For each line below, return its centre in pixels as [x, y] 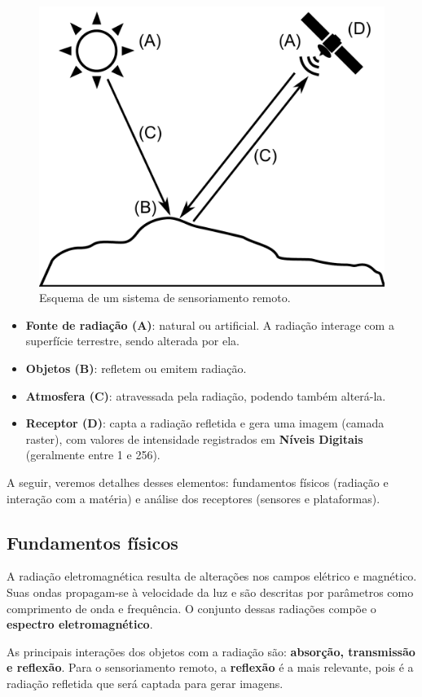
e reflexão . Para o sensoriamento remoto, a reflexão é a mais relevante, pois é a [210, 667]
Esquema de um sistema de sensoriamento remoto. [165, 298]
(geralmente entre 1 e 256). [93, 455]
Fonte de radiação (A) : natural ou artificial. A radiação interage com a [210, 324]
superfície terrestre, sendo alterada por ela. [132, 341]
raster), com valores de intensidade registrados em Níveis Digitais [194, 438]
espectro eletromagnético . [80, 624]
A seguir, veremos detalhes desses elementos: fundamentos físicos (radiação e [198, 482]
